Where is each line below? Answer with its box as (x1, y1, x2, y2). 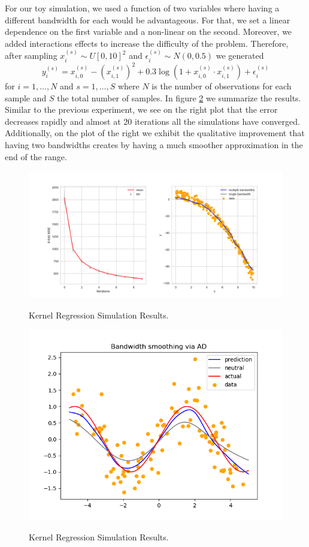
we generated (216, 49, 264, 62)
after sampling (5, 49, 57, 62)
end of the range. (5, 150, 67, 163)
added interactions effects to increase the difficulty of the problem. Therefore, (5, 37, 289, 49)
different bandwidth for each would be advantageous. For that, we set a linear (5, 13, 290, 26)
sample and (5, 91, 47, 104)
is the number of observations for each (152, 80, 292, 92)
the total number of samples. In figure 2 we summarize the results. (57, 91, 301, 104)
